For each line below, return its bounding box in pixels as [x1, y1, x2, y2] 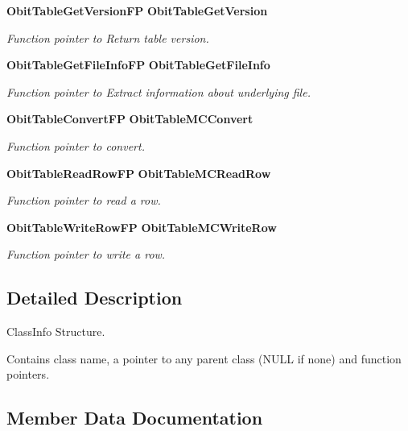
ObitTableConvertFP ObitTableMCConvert [6, 110, 253, 127]
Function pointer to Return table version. [6, 29, 209, 46]
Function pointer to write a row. [6, 246, 166, 263]
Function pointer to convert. [6, 137, 145, 154]
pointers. [6, 366, 50, 383]
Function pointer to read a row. [6, 192, 161, 209]
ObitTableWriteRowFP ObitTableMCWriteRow [6, 218, 277, 235]
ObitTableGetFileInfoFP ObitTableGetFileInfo [6, 56, 270, 73]
